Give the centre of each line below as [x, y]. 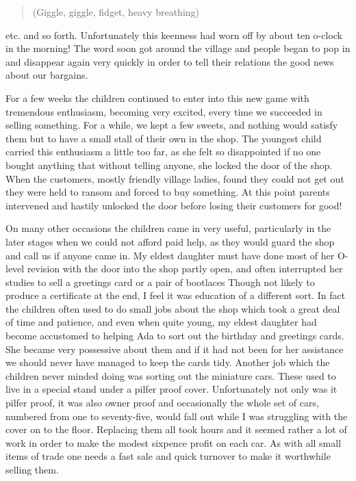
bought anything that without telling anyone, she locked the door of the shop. [169, 165]
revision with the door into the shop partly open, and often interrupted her [185, 269]
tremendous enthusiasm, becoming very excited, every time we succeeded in [164, 111]
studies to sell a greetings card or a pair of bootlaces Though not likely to [160, 282]
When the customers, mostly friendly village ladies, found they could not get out [175, 178]
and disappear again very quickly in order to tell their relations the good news [170, 61]
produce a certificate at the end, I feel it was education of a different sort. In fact [176, 295]
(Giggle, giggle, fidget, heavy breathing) [116, 12]
